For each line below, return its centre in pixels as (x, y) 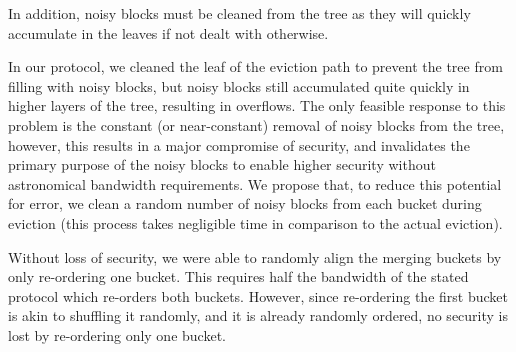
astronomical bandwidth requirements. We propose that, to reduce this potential (255, 183)
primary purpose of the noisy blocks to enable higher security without (222, 164)
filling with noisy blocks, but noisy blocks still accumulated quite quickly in (239, 85)
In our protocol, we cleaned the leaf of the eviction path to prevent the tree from (255, 66)
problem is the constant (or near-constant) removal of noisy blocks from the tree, (256, 124)
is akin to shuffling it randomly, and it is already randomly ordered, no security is (258, 315)
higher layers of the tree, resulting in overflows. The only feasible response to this (257, 105)
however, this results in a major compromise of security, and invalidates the (239, 144)
